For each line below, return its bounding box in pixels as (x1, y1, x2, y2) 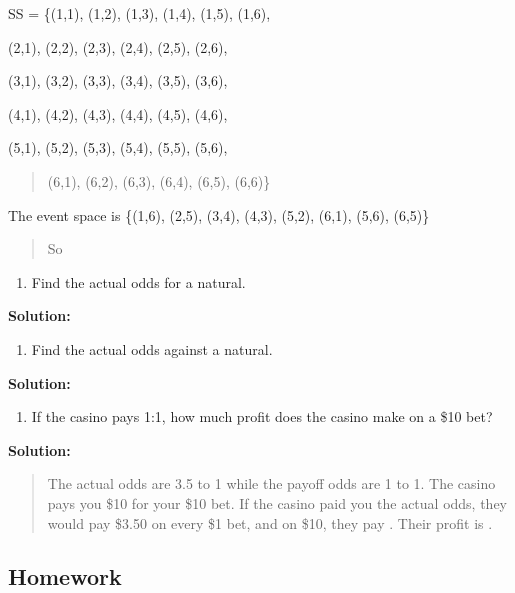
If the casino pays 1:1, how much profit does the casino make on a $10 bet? (31, 406, 493, 427)
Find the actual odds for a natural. (31, 271, 246, 292)
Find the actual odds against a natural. (31, 338, 273, 359)
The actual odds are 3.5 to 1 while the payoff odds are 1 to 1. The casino (47, 473, 496, 494)
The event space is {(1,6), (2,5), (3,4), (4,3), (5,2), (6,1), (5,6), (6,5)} (8, 204, 430, 225)
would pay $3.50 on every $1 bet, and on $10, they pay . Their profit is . (47, 512, 493, 533)
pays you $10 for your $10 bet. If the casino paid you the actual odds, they (47, 492, 508, 513)
